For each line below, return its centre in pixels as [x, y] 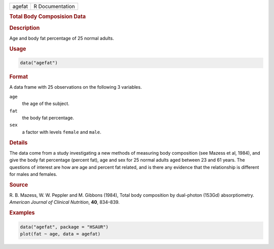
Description [25, 28]
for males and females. [33, 174]
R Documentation [55, 6]
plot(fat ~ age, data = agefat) [60, 234]
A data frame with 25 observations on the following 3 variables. [76, 87]
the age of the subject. [46, 103]
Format [19, 77]
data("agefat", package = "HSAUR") [64, 227]
